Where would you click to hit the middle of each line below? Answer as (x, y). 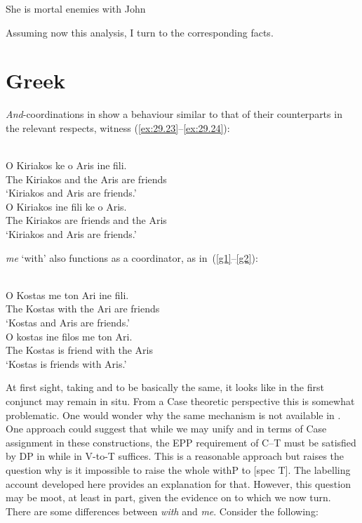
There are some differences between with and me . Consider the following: (162, 511)
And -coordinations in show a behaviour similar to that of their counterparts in (174, 114)
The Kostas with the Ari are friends (83, 309)
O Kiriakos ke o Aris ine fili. (66, 165)
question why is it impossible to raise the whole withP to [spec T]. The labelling (178, 469)
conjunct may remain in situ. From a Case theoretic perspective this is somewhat (180, 401)
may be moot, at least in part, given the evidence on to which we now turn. (168, 497)
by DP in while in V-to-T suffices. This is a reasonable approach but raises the (175, 456)
